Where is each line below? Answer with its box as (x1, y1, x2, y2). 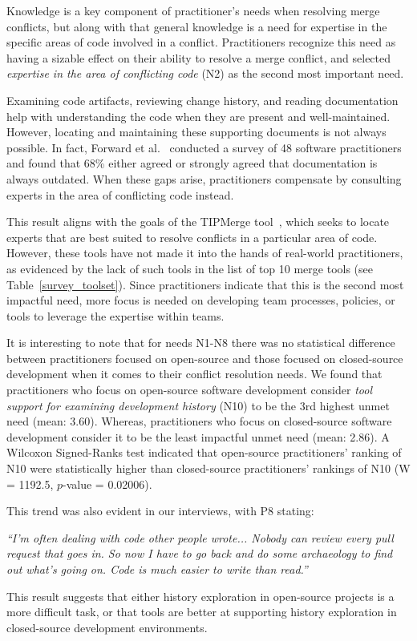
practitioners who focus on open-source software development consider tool (6, 381, 372, 398)
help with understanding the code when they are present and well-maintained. (6, 107, 391, 124)
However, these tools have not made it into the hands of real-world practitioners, (6, 244, 403, 261)
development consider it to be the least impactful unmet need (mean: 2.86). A (6, 428, 390, 445)
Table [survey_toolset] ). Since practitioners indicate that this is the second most (6, 276, 404, 292)
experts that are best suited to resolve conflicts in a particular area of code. (6, 228, 378, 245)
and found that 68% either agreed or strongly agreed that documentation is (6, 155, 378, 171)
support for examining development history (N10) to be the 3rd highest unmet (6, 397, 390, 413)
